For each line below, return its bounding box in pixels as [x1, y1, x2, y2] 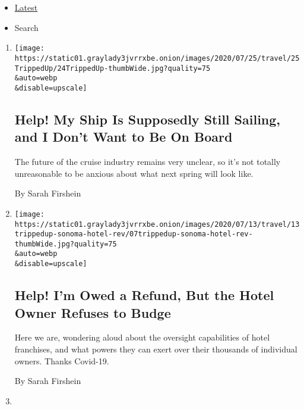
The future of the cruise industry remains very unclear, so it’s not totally [14, 155, 281, 168]
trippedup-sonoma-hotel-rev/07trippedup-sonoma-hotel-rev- [14, 230, 253, 239]
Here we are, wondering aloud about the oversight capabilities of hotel [14, 331, 270, 344]
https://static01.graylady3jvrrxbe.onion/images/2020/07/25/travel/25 [14, 54, 300, 63]
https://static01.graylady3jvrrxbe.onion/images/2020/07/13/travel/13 [14, 220, 300, 229]
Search [14, 21, 39, 33]
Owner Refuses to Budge [14, 303, 171, 321]
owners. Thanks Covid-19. [14, 354, 109, 367]
